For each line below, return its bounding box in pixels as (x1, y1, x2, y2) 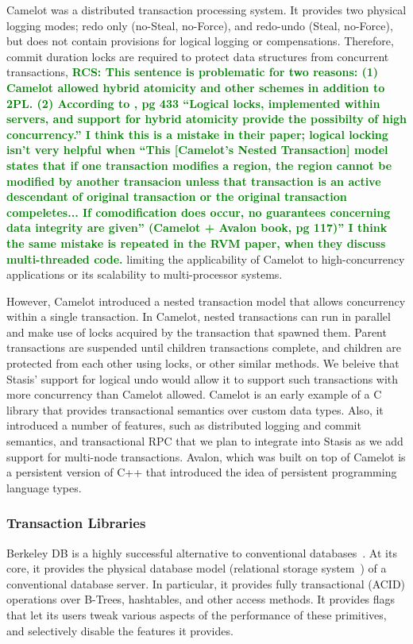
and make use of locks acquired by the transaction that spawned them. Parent (6, 323, 387, 340)
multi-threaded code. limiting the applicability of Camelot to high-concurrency (6, 250, 405, 267)
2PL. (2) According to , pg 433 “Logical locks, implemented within (6, 94, 380, 111)
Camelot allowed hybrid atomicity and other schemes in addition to (6, 79, 385, 95)
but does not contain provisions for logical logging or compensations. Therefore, (6, 33, 394, 49)
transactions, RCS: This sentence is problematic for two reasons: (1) (6, 64, 379, 80)
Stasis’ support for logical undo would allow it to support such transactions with (6, 370, 399, 387)
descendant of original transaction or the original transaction (6, 188, 347, 205)
